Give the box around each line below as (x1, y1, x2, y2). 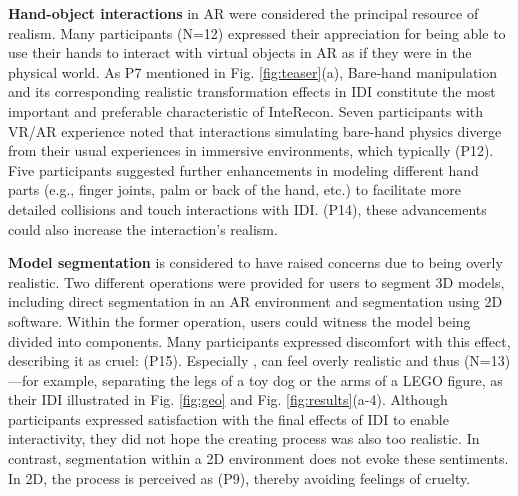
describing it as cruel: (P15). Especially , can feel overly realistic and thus (8, 350, 460, 371)
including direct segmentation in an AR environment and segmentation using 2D (8, 291, 503, 312)
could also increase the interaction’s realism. (8, 218, 278, 239)
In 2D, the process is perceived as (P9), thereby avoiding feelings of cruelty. (8, 467, 471, 488)
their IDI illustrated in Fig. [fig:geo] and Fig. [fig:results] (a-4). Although (8, 389, 448, 410)
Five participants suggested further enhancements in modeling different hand (8, 159, 479, 180)
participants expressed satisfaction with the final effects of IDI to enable (8, 408, 449, 429)
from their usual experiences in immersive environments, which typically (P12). (8, 140, 494, 161)
